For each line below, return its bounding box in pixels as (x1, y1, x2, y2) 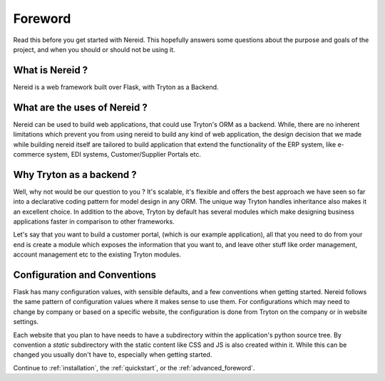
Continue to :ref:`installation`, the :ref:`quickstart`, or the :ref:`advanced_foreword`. (13, 363, 255, 372)
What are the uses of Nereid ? (13, 101, 148, 113)
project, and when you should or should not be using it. (13, 45, 175, 53)
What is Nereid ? (13, 64, 88, 76)
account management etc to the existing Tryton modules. (13, 250, 182, 259)
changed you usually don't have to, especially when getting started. (13, 350, 212, 359)
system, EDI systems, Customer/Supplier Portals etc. (46, 150, 201, 158)
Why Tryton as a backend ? (13, 168, 137, 181)
